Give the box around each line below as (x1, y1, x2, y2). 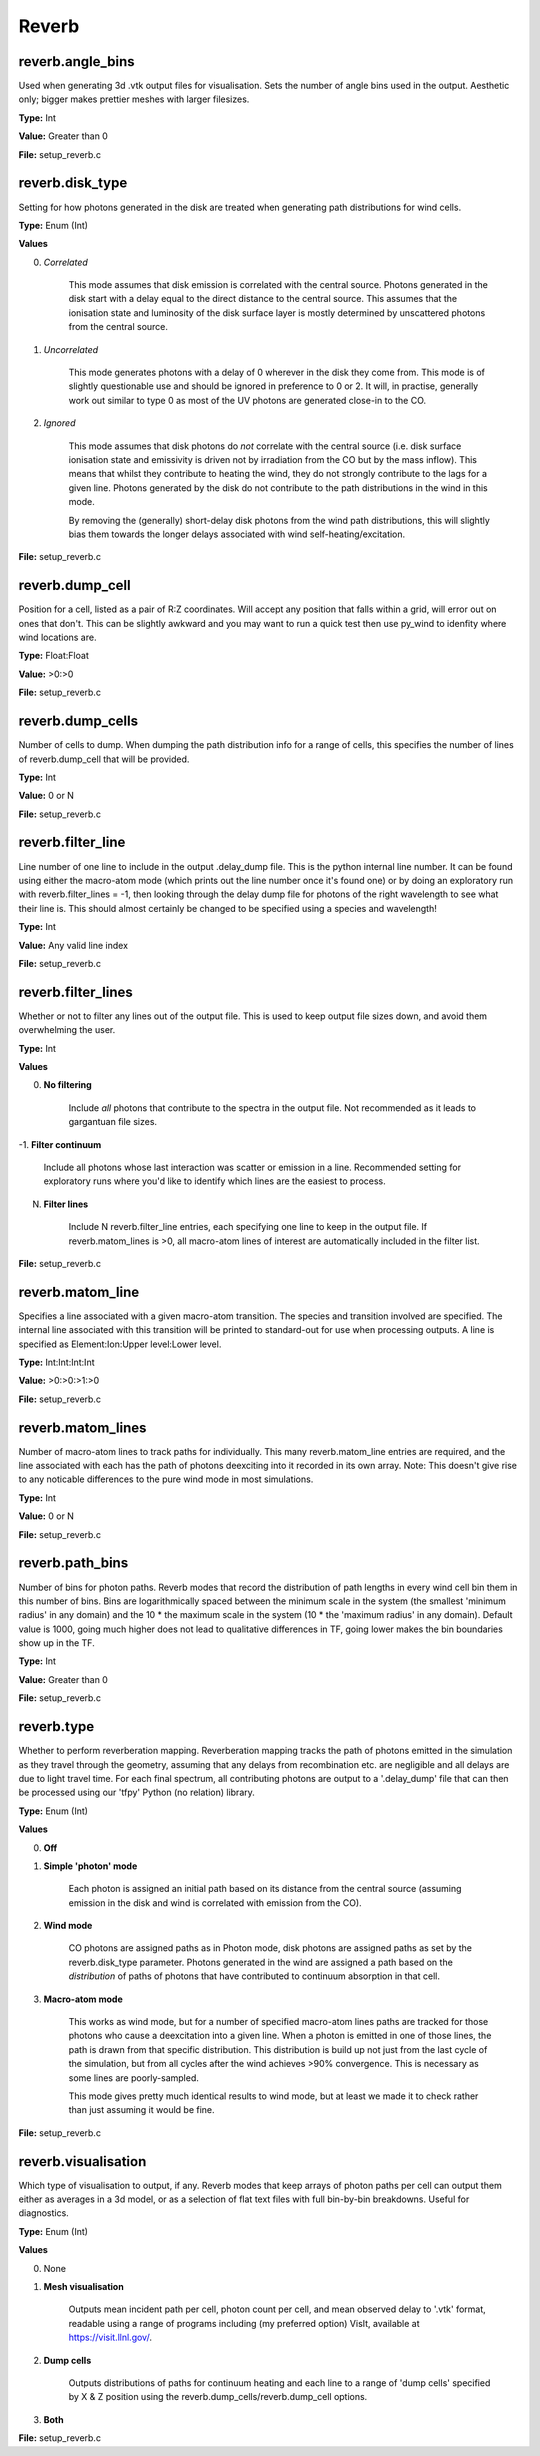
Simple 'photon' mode (43, 1860, 138, 1872)
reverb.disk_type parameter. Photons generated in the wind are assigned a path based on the (68, 1956, 454, 1968)
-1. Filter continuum (18, 1138, 102, 1150)
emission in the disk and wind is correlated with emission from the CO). (68, 1896, 362, 1909)
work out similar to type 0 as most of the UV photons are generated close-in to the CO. (68, 394, 427, 406)
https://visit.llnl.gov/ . (68, 2331, 152, 2344)
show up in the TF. (18, 1637, 95, 1649)
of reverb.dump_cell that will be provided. (18, 753, 190, 765)
